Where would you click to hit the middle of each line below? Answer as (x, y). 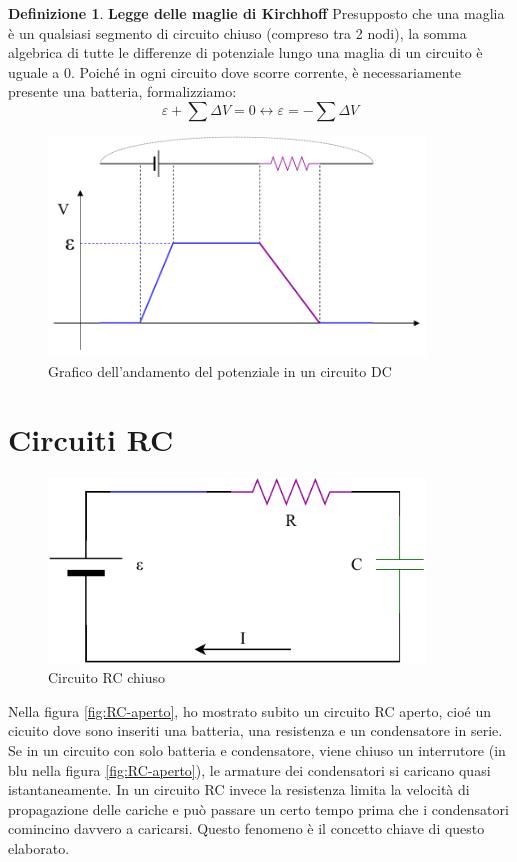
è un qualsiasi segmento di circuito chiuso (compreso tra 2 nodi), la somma (237, 32)
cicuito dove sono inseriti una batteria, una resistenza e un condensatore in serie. (255, 730)
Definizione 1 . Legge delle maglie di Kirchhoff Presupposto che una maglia (256, 13)
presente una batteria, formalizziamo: (122, 91)
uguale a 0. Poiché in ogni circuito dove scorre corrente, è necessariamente (234, 71)
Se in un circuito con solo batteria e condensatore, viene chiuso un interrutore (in (257, 750)
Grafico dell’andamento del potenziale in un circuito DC (220, 370)
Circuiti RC (91, 439)
